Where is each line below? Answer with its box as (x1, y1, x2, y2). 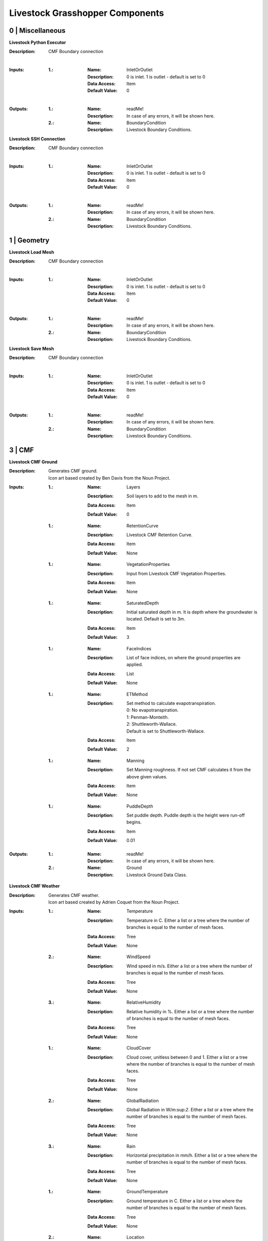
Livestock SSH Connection (9, 136, 66, 141)
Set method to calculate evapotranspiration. (127, 700, 216, 706)
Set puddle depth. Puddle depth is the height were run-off (127, 812, 245, 819)
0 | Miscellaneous (9, 26, 66, 35)
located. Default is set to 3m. (127, 616, 186, 622)
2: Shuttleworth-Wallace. (127, 721, 177, 727)
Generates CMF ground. (48, 468, 98, 474)
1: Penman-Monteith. (127, 714, 169, 720)
